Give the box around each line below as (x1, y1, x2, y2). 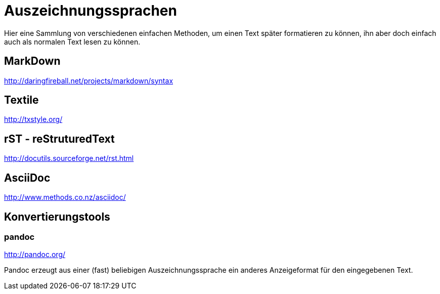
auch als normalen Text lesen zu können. (4, 37, 141, 46)
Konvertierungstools (4, 210, 110, 223)
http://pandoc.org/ (4, 250, 66, 259)
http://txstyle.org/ (4, 115, 63, 124)
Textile (4, 94, 39, 107)
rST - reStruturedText (4, 132, 115, 145)
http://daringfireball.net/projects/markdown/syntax (4, 76, 173, 85)
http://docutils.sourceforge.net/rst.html (4, 154, 134, 163)
